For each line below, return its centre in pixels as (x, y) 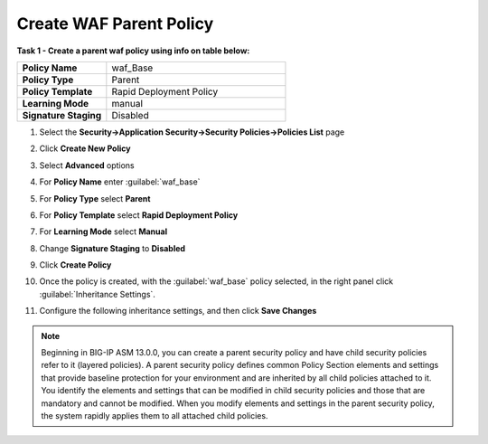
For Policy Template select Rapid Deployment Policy (139, 215)
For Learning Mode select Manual (103, 231)
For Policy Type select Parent (95, 198)
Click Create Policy (75, 265)
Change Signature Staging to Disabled (112, 248)
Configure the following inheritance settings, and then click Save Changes (178, 311)
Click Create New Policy (85, 148)
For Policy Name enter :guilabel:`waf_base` (120, 182)
